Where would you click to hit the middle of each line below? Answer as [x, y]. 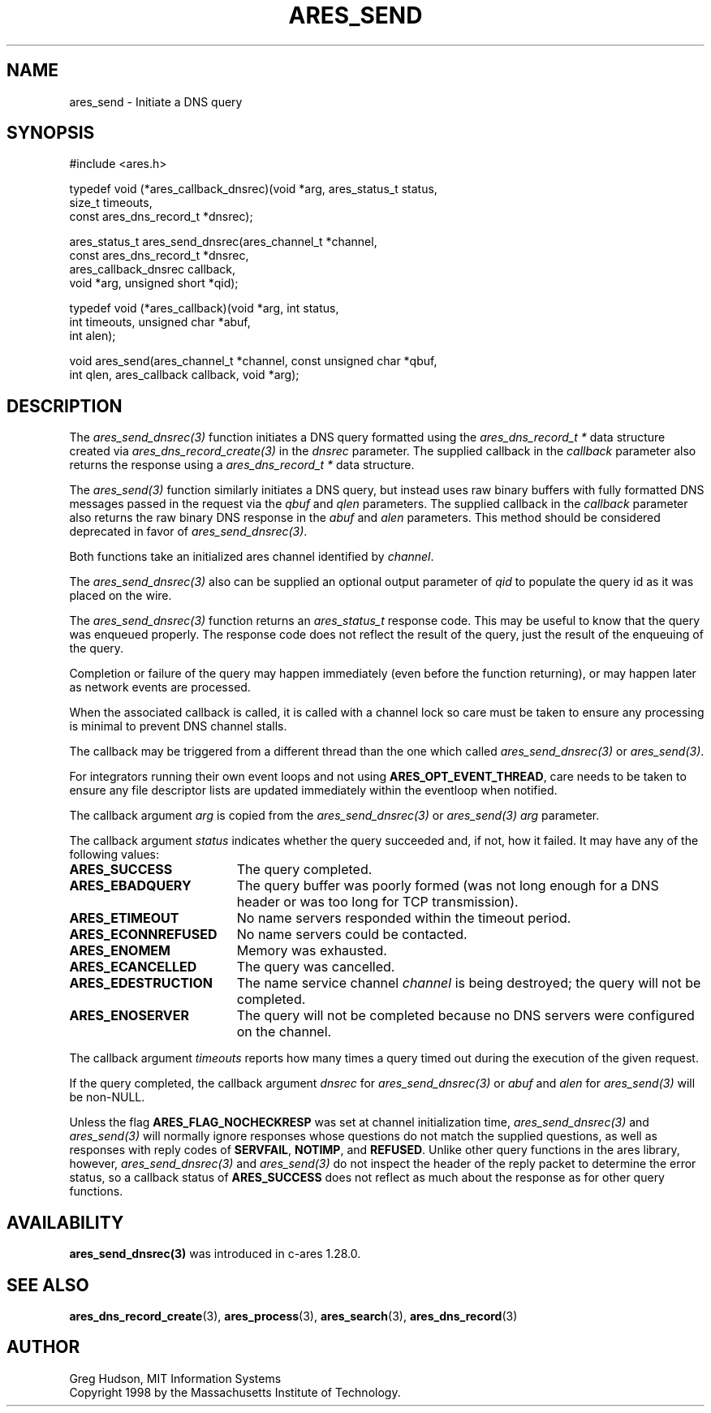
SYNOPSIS [51, 133]
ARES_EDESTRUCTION [141, 983]
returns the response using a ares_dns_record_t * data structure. [242, 465]
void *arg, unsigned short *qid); [154, 283]
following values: [114, 855]
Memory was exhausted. [312, 951]
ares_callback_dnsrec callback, [153, 269]
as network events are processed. [160, 687]
